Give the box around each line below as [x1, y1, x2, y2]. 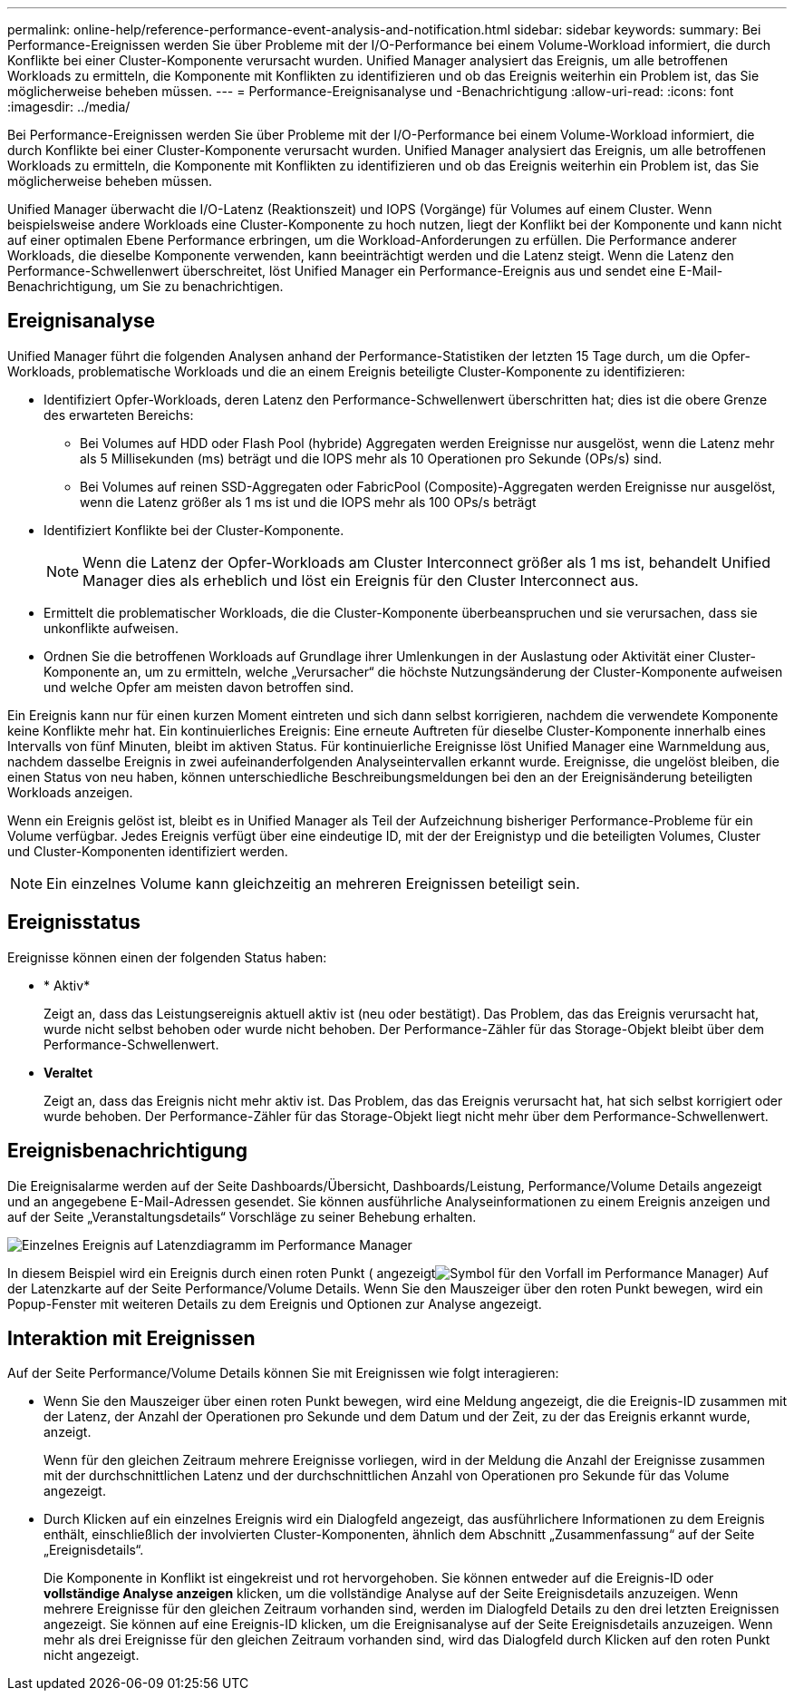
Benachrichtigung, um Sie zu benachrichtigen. [7, 278, 284, 294]
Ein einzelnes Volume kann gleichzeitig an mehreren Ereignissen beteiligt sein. [46, 873, 580, 893]
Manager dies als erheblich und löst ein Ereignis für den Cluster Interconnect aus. [82, 571, 639, 590]
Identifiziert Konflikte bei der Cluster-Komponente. [44, 522, 344, 538]
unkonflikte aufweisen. [44, 620, 179, 636]
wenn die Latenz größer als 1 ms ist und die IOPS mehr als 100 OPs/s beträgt [80, 493, 537, 510]
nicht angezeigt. [44, 1647, 140, 1664]
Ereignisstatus [7, 911, 141, 934]
